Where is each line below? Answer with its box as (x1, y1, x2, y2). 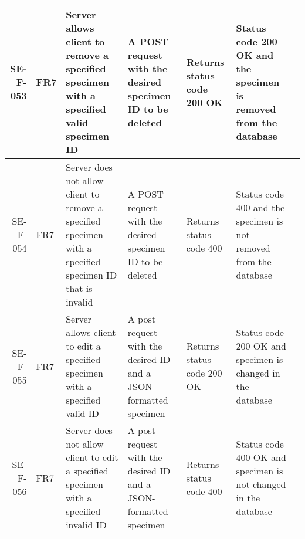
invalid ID (66, 518, 107, 531)
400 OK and (236, 450, 286, 464)
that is (66, 282, 93, 295)
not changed (236, 477, 286, 491)
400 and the (236, 201, 285, 214)
